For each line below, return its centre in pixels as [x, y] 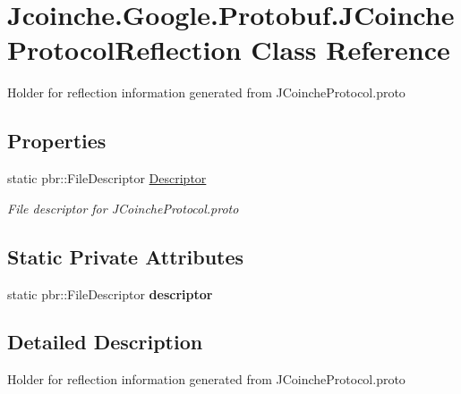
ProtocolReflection [124, 50]
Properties [57, 141]
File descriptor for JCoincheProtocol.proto [123, 208]
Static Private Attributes [126, 256]
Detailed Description [105, 342]
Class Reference [350, 50]
